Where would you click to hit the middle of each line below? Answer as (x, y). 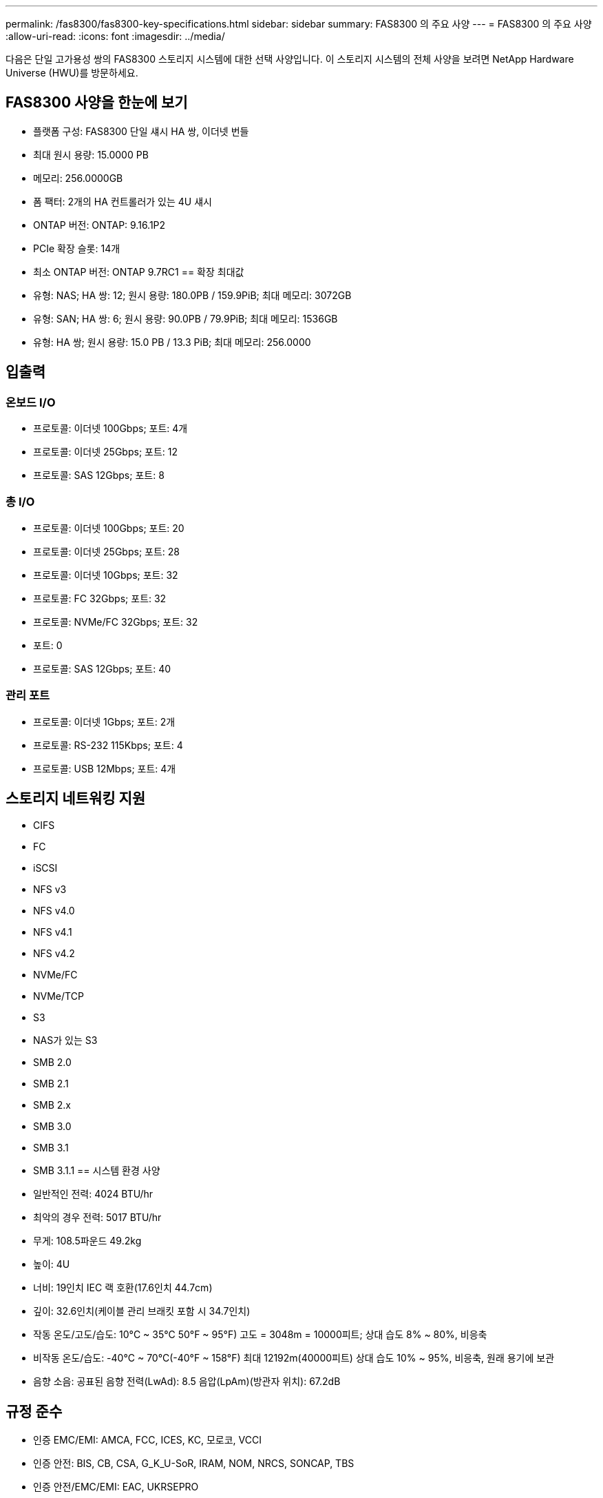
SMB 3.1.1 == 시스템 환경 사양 (97, 1171)
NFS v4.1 (53, 932)
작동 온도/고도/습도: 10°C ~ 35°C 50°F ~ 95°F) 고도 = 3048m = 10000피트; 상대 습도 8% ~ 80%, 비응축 (260, 1335)
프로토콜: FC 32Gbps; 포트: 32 (100, 598)
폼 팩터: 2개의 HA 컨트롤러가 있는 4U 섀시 (123, 201)
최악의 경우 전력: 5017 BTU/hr (97, 1218)
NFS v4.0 (54, 911)
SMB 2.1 (51, 1084)
